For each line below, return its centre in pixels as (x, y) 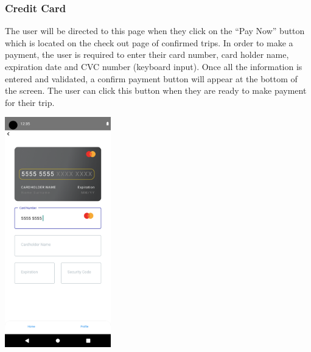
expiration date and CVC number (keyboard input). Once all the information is (154, 66)
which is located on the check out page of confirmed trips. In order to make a (149, 42)
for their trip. (30, 102)
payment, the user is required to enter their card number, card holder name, (147, 55)
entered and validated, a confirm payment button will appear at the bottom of (151, 78)
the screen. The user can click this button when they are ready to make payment (156, 90)
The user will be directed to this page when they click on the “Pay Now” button (155, 31)
